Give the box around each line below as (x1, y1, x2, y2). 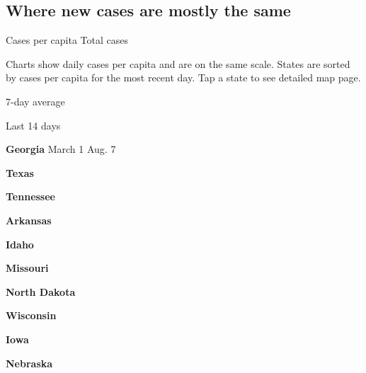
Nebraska (6, 355, 53, 370)
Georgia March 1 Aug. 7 (6, 142, 116, 156)
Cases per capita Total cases (6, 33, 128, 47)
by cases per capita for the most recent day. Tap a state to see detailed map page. (6, 70, 361, 85)
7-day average (6, 93, 65, 108)
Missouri (6, 260, 49, 275)
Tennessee (6, 189, 55, 204)
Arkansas (6, 212, 52, 227)
